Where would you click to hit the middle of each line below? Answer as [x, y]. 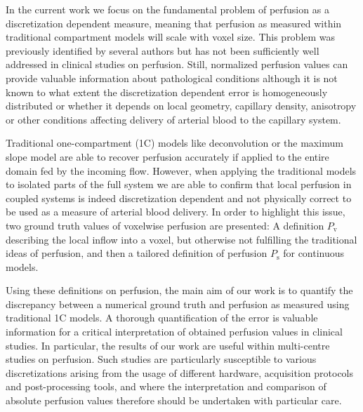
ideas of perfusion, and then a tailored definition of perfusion [137, 253]
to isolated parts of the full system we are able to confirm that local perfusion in [179, 184]
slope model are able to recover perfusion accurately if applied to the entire [167, 156]
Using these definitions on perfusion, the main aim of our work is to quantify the [179, 290]
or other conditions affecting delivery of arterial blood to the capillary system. [173, 119]
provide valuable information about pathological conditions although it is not [172, 78]
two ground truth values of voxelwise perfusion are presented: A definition [165, 225]
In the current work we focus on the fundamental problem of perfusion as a [167, 9]
